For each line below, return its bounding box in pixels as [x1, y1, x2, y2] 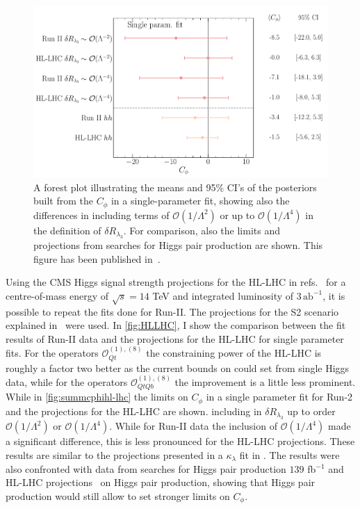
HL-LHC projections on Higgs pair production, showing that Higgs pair [6, 475, 316, 490]
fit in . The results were [239, 447, 340, 462]
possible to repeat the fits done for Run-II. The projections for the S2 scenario [6, 304, 339, 318]
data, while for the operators [6, 375, 128, 389]
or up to [220, 207, 255, 222]
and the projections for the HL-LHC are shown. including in [6, 403, 262, 418]
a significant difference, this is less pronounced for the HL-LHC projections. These [6, 434, 355, 449]
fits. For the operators [6, 346, 99, 360]
